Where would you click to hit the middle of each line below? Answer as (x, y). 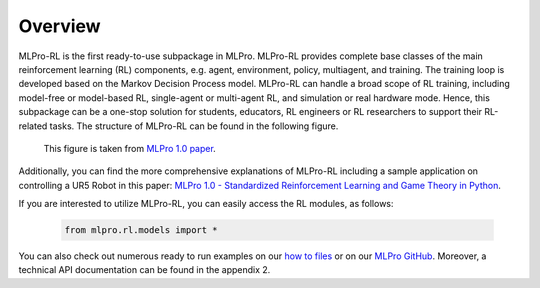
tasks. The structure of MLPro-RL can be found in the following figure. (194, 126)
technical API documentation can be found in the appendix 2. (144, 270)
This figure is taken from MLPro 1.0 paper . (130, 148)
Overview (59, 26)
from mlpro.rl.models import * (141, 230)
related (33, 126)
